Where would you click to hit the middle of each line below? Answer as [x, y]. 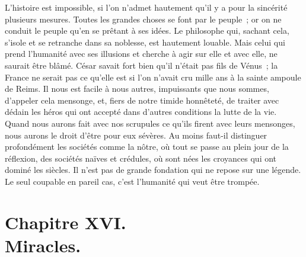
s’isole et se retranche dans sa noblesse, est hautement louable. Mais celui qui [145, 42]
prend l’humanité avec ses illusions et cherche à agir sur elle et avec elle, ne [141, 54]
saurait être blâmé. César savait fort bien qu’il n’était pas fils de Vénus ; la [141, 65]
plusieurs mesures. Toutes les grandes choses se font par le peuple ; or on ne [143, 19]
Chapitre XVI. [66, 222]
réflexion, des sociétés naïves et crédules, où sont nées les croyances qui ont [141, 158]
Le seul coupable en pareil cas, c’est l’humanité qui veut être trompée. [132, 181]
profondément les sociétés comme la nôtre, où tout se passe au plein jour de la [147, 147]
